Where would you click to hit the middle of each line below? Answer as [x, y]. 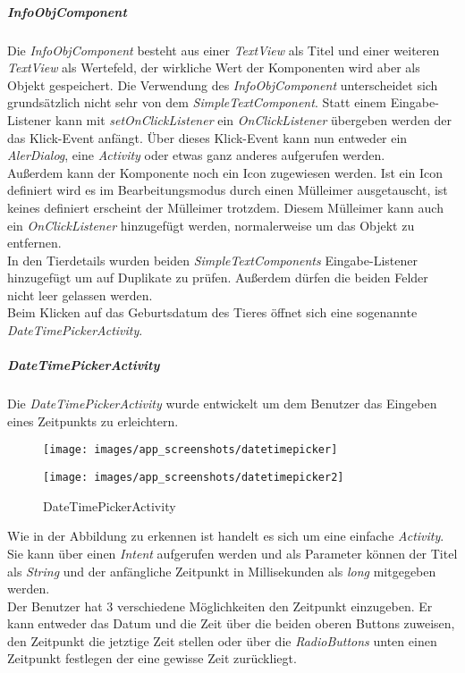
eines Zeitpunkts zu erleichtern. [93, 421]
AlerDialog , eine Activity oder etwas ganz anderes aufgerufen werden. [196, 155]
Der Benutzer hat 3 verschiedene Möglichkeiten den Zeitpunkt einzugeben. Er [220, 606]
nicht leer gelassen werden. [80, 294]
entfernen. [34, 243]
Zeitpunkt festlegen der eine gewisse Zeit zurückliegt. [152, 658]
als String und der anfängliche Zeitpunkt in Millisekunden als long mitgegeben [222, 571]
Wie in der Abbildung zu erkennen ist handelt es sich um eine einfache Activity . [226, 536]
